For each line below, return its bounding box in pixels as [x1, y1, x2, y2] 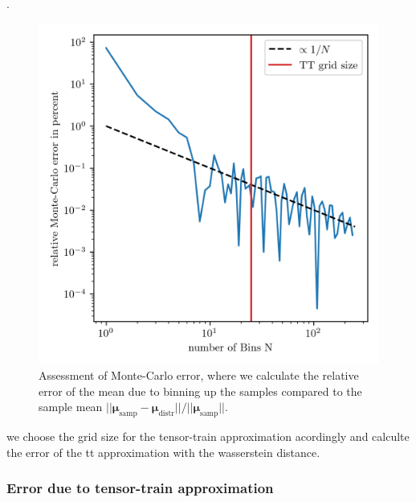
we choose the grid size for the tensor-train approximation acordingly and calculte [6, 428, 410, 445]
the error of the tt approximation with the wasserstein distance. [6, 443, 320, 460]
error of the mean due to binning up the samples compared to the [39, 382, 362, 399]
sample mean [39, 398, 103, 415]
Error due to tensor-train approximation [6, 478, 274, 498]
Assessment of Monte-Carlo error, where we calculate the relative [39, 367, 359, 384]
